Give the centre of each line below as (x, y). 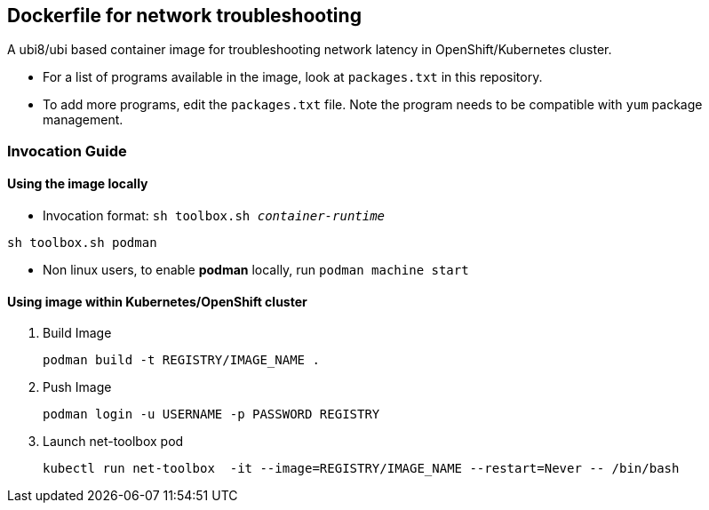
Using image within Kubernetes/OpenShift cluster (157, 301)
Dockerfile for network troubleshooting (184, 16)
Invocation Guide (67, 151)
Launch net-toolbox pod (113, 442)
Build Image (77, 333)
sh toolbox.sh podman (82, 243)
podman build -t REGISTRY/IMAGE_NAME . (181, 360)
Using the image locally (78, 184)
